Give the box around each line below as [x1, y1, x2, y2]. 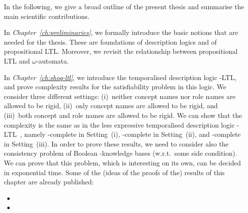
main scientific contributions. [4, 11, 90, 21]
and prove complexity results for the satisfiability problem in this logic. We [4, 82, 227, 92]
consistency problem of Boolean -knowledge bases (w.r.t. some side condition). [4, 148, 237, 158]
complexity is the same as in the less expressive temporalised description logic [4, 119, 235, 130]
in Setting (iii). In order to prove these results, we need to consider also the [4, 138, 229, 148]
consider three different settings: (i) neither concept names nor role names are [4, 91, 236, 101]
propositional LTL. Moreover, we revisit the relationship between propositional [4, 46, 238, 56]
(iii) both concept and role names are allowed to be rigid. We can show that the [4, 110, 242, 120]
